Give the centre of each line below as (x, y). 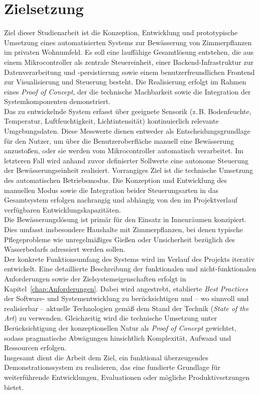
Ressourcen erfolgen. (35, 348)
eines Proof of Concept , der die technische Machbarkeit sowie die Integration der (127, 91)
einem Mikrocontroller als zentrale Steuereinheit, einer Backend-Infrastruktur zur (129, 62)
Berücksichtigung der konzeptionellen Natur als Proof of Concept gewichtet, (120, 327)
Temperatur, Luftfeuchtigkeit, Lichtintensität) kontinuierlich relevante (111, 121)
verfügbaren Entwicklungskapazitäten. (62, 209)
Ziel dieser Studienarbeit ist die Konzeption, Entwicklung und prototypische (121, 32)
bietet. (14, 387)
